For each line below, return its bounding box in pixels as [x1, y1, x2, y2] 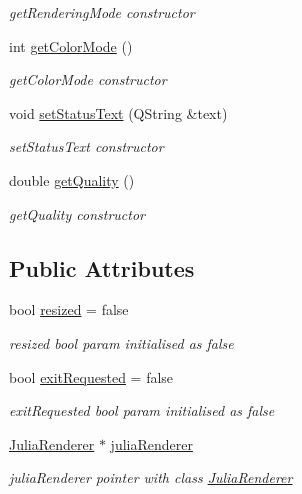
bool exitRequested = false [9, 366, 174, 387]
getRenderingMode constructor [9, 2, 195, 22]
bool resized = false [9, 299, 129, 320]
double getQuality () [9, 169, 135, 190]
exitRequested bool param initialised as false [9, 400, 275, 421]
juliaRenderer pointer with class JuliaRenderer [9, 467, 293, 488]
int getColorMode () [9, 35, 133, 56]
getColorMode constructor [9, 69, 167, 90]
